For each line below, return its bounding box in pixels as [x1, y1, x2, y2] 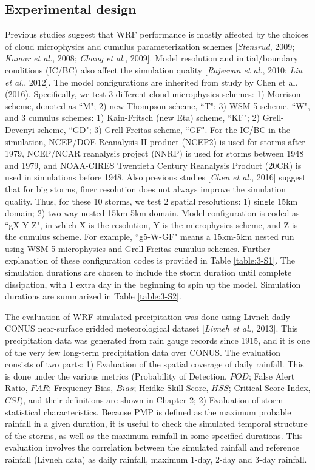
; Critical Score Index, [228, 381, 311, 394]
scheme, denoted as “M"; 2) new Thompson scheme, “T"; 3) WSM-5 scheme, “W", [5, 99, 310, 112]
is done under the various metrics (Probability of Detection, [5, 369, 227, 382]
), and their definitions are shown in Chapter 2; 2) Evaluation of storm [19, 393, 283, 406]
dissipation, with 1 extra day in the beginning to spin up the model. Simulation [5, 278, 301, 290]
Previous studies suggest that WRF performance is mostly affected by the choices [5, 28, 308, 41]
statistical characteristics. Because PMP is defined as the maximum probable [5, 405, 291, 418]
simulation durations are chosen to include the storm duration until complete [5, 266, 292, 279]
